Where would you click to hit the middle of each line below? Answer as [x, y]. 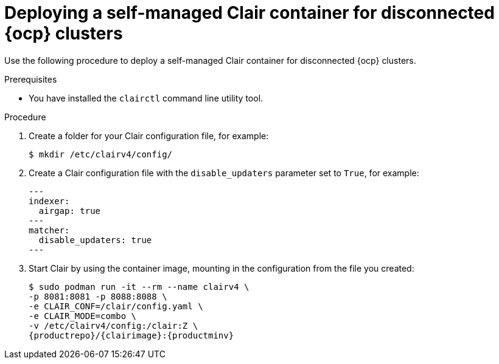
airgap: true [70, 211]
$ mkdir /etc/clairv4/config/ [101, 154]
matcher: [49, 230]
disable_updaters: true [95, 240]
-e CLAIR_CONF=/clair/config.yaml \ [116, 306]
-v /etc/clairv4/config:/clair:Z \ [113, 325]
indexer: [49, 201]
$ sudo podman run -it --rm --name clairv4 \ [139, 287]
